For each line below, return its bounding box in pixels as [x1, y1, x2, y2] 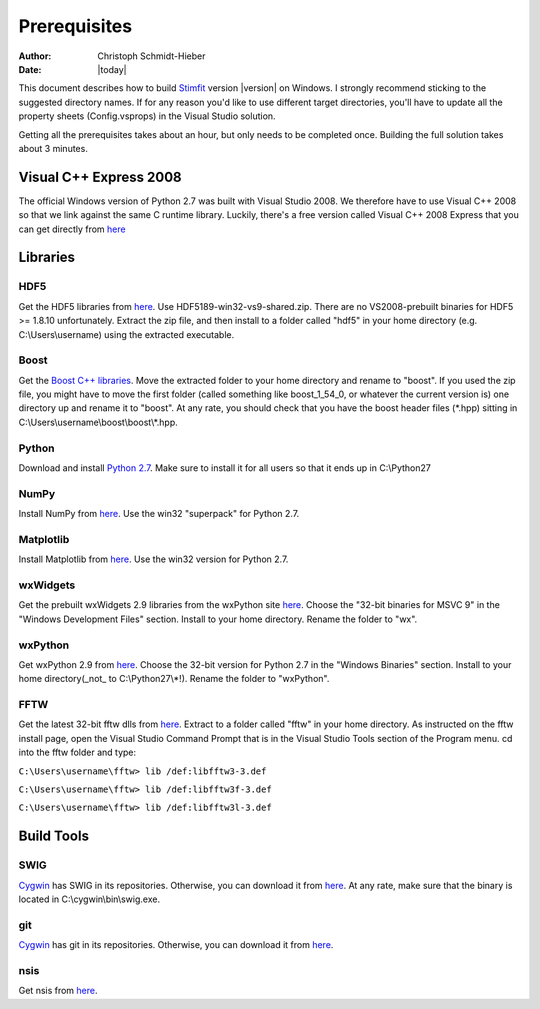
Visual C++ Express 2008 [18, 168, 182, 185]
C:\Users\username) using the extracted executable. [18, 328, 235, 340]
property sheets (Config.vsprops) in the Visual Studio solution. [18, 110, 276, 122]
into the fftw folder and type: [18, 746, 137, 759]
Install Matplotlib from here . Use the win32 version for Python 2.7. [18, 553, 289, 565]
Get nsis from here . [18, 985, 99, 997]
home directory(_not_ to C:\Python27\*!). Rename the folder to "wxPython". [18, 673, 330, 685]
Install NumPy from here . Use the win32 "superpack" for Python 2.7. [18, 508, 300, 520]
